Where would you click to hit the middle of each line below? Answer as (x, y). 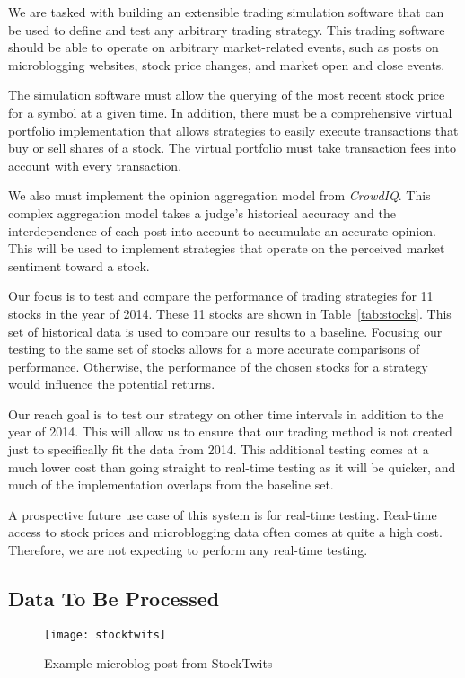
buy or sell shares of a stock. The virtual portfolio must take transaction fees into (232, 148)
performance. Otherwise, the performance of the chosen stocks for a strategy (218, 366)
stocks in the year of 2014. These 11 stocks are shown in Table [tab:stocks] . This (230, 313)
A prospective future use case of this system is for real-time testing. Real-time (223, 514)
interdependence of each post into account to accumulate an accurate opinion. (222, 230)
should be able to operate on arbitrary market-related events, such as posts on (224, 47)
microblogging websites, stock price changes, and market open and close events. (227, 64)
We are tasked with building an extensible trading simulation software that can (226, 12)
